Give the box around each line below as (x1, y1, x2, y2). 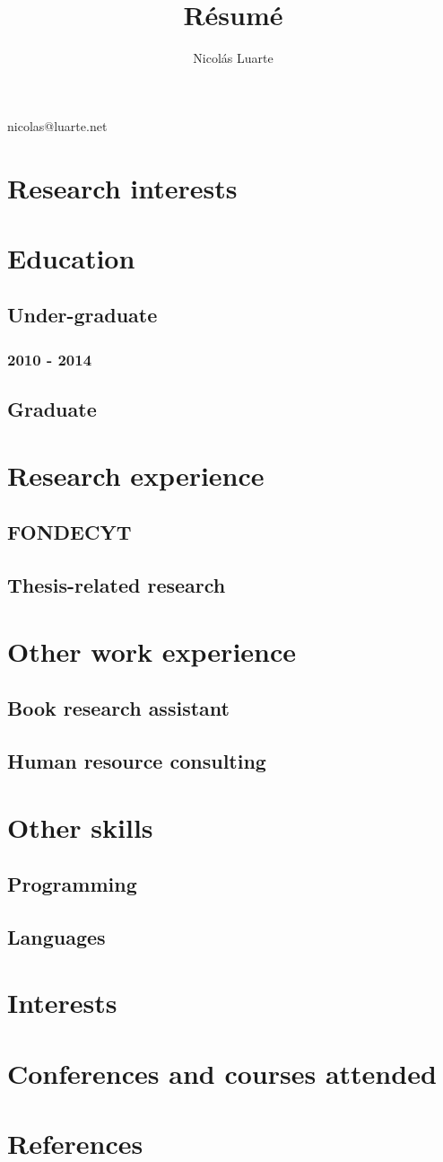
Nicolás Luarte (193, 48, 274, 67)
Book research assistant (7, 694, 230, 722)
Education (7, 239, 135, 276)
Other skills (7, 808, 153, 845)
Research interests (7, 169, 238, 206)
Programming (7, 870, 137, 898)
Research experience (7, 456, 265, 493)
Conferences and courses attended (7, 1054, 437, 1091)
